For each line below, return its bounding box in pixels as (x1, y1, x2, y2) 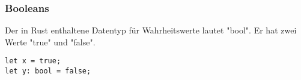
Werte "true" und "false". (5, 35, 96, 48)
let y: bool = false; (5, 67, 91, 76)
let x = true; (5, 57, 61, 66)
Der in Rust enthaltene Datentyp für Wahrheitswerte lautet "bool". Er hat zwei (5, 24, 297, 36)
